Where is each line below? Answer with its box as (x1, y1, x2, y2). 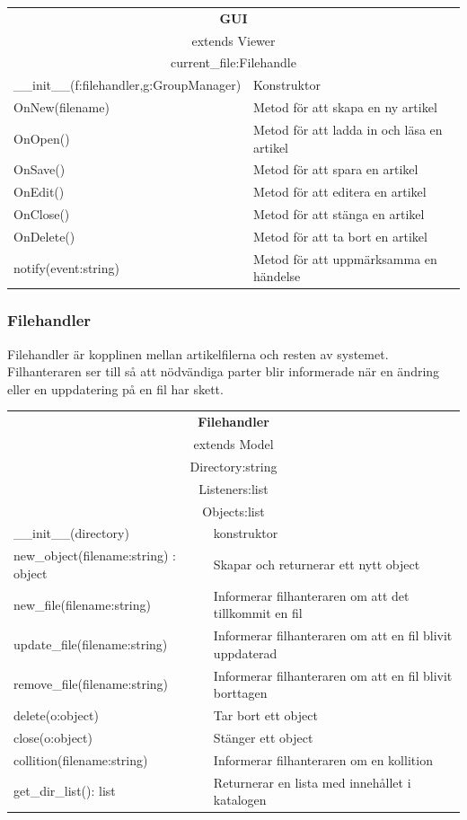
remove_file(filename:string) (13, 675, 169, 693)
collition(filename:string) (13, 750, 148, 769)
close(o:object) (13, 727, 93, 746)
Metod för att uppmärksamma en (253, 249, 437, 268)
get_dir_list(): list (13, 781, 116, 800)
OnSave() (13, 160, 66, 179)
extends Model (193, 435, 274, 454)
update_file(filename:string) (13, 634, 168, 653)
